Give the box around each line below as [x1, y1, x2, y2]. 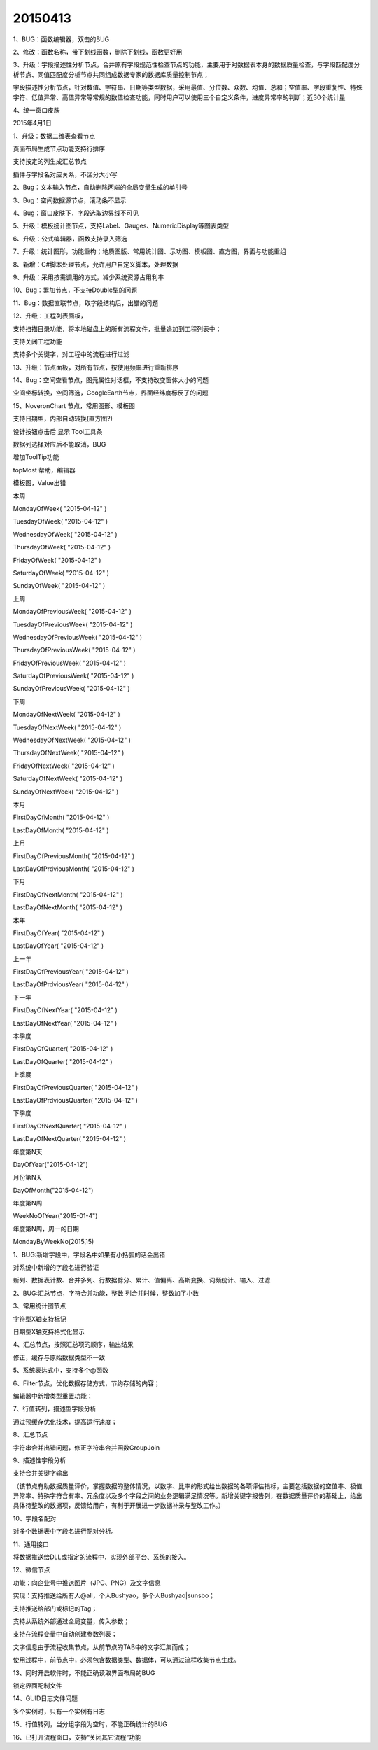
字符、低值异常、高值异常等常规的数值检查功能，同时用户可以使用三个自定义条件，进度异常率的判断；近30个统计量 [13, 93, 346, 101]
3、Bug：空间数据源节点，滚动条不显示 [13, 196, 127, 204]
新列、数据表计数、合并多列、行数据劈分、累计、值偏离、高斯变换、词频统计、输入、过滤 [13, 1276, 271, 1284]
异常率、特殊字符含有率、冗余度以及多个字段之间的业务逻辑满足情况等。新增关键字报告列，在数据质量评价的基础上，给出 [13, 1492, 363, 1500]
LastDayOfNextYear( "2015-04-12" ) [13, 1018, 118, 1027]
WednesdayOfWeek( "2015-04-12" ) [13, 530, 118, 538]
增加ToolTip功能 [13, 453, 59, 461]
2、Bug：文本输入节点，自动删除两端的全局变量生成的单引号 [13, 183, 188, 192]
